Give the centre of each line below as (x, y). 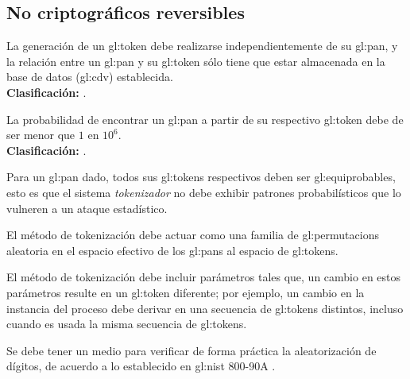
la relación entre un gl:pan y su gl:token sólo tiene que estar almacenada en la (196, 61)
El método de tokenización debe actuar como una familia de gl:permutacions (193, 235)
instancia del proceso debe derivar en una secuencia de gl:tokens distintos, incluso (205, 308)
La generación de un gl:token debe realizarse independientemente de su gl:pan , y (202, 46)
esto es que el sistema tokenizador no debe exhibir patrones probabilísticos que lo (204, 192)
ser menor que (41, 135)
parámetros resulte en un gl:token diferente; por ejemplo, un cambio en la (186, 292)
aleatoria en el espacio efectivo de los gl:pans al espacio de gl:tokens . (172, 250)
